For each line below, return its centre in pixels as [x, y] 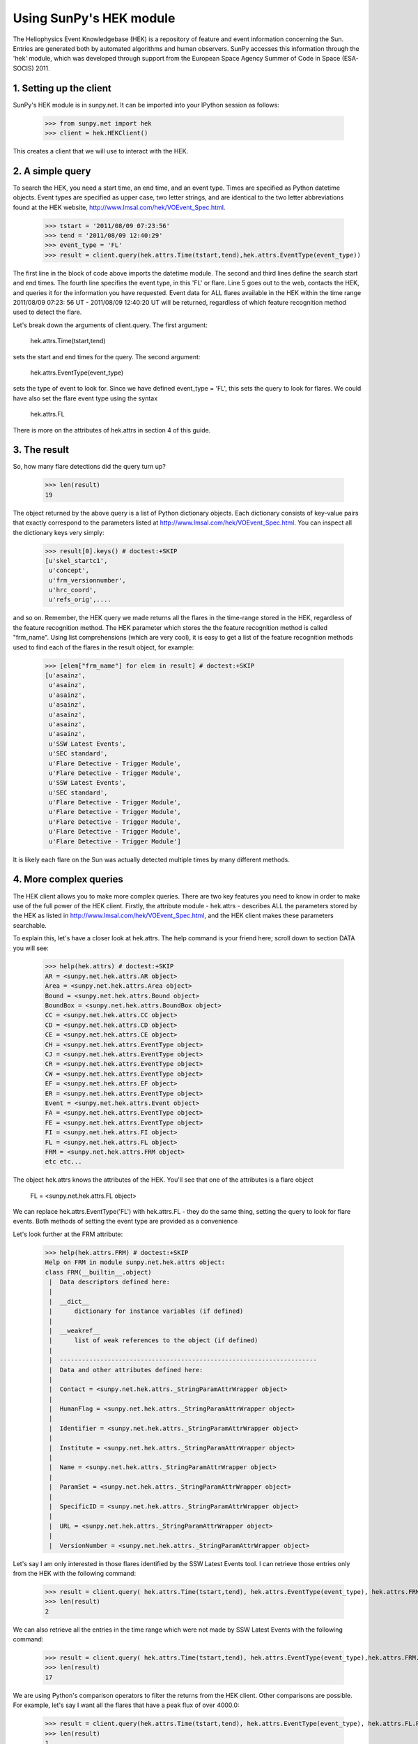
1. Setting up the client [62, 88]
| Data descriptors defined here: [110, 1282]
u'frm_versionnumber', [88, 580]
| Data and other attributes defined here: [126, 1370]
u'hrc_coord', [73, 590]
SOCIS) [23, 68]
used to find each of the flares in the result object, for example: [103, 647]
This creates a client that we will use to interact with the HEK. [101, 151]
